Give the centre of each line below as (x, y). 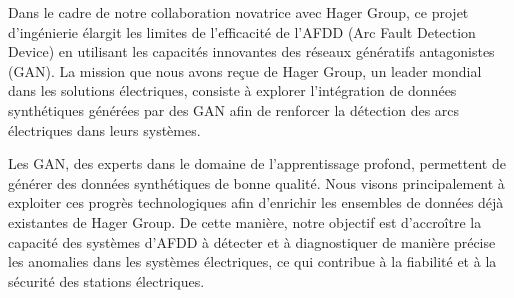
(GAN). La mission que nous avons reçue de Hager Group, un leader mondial (245, 70)
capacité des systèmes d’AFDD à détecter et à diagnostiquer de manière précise (252, 241)
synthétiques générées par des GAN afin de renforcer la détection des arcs (234, 109)
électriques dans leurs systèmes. (104, 129)
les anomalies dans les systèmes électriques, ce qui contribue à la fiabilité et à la (252, 261)
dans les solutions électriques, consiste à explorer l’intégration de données (232, 90)
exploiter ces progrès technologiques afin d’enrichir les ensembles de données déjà (256, 202)
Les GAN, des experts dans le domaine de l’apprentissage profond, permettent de (257, 163)
